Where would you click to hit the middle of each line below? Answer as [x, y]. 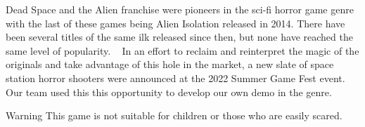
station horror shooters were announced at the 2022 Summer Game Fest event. [175, 78]
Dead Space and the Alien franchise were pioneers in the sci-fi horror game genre [180, 9]
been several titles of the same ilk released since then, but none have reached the [179, 37]
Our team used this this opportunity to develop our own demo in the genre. [169, 92]
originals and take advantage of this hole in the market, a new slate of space [170, 64]
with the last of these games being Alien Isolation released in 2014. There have [175, 23]
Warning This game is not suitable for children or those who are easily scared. [174, 115]
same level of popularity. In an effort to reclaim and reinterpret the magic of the [182, 50]
